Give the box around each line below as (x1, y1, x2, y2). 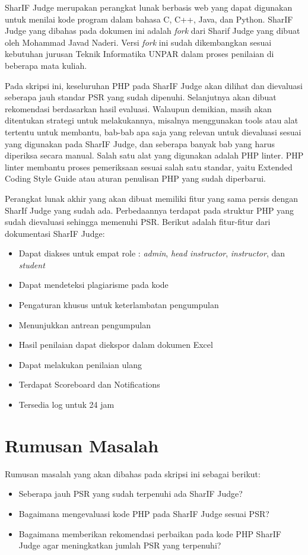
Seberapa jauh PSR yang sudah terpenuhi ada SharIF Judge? (18, 487, 243, 500)
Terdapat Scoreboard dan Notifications (18, 378, 160, 391)
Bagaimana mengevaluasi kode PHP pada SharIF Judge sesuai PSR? (18, 507, 269, 519)
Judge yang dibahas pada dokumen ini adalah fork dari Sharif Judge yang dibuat (5, 24, 300, 37)
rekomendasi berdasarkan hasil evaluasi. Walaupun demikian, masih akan (5, 102, 272, 115)
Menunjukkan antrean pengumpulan (18, 318, 151, 331)
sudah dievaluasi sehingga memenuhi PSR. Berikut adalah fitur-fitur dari (5, 215, 271, 228)
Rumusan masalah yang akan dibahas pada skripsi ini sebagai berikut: (5, 467, 261, 480)
